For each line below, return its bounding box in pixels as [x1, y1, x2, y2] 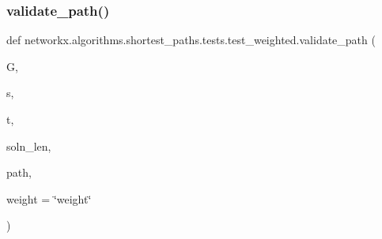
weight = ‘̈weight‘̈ [6, 190, 92, 207]
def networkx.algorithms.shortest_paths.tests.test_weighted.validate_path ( [6, 32, 376, 48]
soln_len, [6, 137, 51, 154]
